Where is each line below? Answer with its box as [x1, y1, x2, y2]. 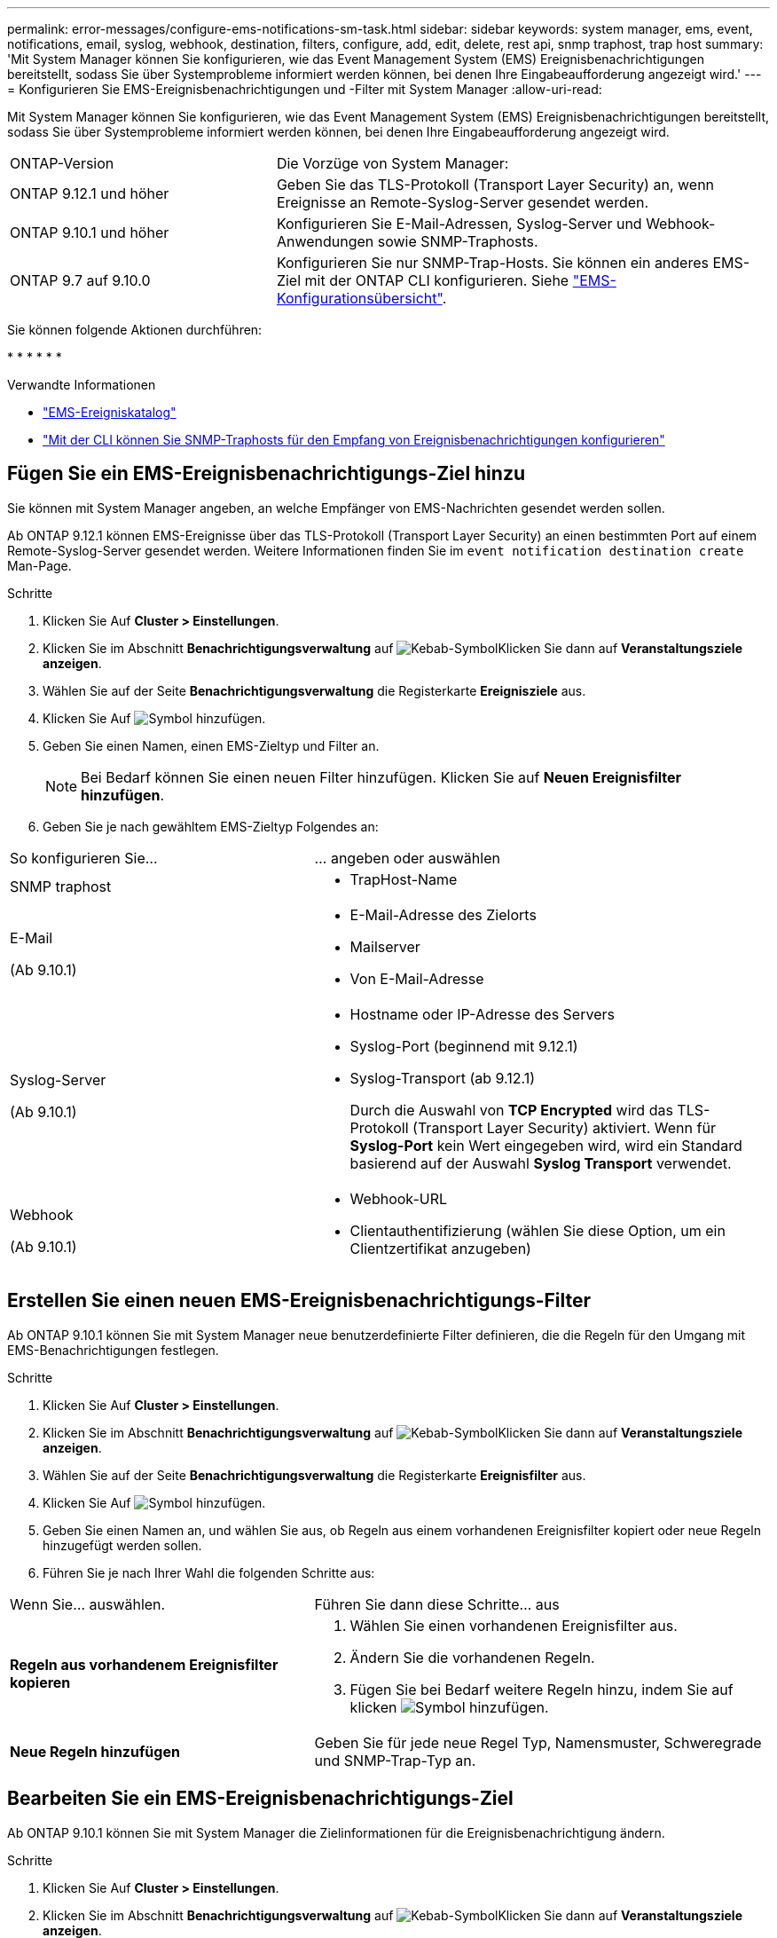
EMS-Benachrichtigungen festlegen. [7, 1342, 219, 1358]
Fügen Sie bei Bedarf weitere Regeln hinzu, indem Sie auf [349, 1680, 734, 1698]
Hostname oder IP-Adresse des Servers [349, 1004, 615, 1023]
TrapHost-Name [349, 870, 458, 888]
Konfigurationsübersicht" [276, 289, 443, 307]
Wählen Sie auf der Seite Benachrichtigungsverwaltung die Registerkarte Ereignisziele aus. [43, 682, 586, 698]
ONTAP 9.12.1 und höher [10, 185, 169, 202]
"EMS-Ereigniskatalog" [43, 405, 177, 420]
